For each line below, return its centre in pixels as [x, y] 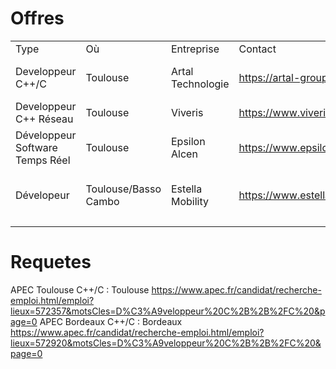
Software [36, 147]
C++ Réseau [44, 119]
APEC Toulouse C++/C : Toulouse [80, 289]
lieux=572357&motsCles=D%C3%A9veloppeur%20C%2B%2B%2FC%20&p [168, 311]
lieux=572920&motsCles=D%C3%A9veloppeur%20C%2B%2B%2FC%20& [166, 343]
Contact [257, 49]
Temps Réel [43, 160]
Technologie [200, 84]
